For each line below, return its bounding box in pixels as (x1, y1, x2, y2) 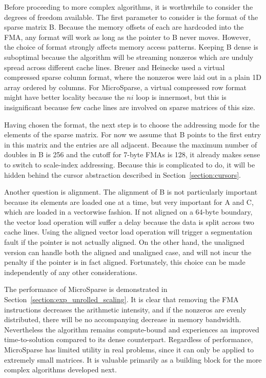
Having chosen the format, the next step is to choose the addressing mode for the (4, 119, 260, 130)
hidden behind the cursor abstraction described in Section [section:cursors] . (4, 169, 241, 180)
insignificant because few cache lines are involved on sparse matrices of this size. (4, 101, 255, 112)
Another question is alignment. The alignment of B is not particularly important (4, 186, 258, 197)
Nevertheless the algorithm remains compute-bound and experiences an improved (4, 324, 259, 334)
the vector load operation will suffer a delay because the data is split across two (4, 216, 254, 227)
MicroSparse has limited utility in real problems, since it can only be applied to (4, 344, 254, 354)
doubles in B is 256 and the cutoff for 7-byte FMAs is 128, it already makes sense (4, 149, 260, 160)
